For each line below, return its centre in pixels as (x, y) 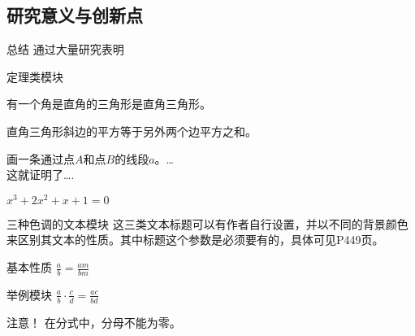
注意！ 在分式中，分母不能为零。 (94, 322)
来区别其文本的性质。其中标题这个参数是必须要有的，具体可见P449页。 (195, 240)
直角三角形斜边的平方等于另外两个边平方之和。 (132, 131)
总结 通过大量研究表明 (65, 49)
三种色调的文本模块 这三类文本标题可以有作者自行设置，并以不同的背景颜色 (207, 223)
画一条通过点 (41, 158)
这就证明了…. (41, 175)
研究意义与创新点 (75, 15)
